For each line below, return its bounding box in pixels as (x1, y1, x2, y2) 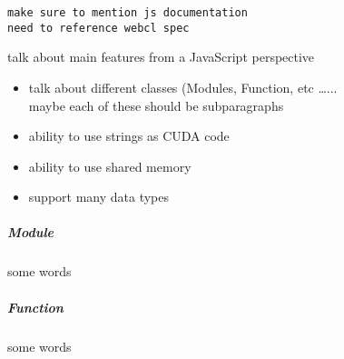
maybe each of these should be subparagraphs (28, 95, 284, 115)
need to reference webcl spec (7, 21, 190, 35)
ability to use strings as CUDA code (28, 126, 230, 145)
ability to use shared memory (28, 156, 192, 175)
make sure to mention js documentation (7, 6, 248, 19)
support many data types (28, 187, 170, 206)
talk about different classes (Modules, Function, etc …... (28, 77, 338, 96)
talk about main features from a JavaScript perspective (7, 47, 315, 66)
